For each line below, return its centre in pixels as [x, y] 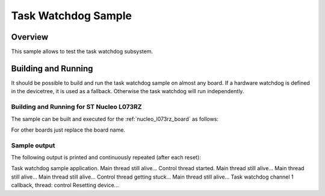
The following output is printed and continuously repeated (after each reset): [106, 158]
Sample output [33, 145]
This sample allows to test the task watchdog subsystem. [82, 52]
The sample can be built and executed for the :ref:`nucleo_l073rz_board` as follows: [115, 119]
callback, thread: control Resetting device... [65, 185]
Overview [30, 37]
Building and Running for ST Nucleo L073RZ [76, 107]
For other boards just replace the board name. [68, 130]
